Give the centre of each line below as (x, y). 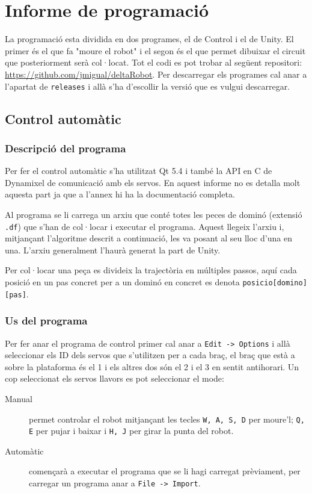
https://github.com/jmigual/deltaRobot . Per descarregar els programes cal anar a (156, 74)
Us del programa (46, 321)
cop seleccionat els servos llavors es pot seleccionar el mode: (115, 378)
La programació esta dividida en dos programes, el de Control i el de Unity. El (149, 39)
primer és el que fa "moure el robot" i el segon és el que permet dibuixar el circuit (155, 50)
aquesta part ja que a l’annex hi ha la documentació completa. (120, 194)
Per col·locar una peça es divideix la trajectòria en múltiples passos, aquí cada (151, 270)
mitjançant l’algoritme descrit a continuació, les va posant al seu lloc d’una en (148, 238)
